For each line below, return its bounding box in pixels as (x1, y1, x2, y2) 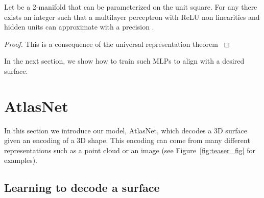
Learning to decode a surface (4, 180, 160, 195)
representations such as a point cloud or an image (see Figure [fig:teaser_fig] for (4, 145, 256, 155)
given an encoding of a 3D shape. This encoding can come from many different (4, 135, 250, 146)
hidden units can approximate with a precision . (4, 21, 154, 32)
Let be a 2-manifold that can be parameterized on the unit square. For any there (4, 2, 257, 12)
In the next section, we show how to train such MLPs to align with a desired (4, 55, 245, 66)
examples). (4, 155, 38, 165)
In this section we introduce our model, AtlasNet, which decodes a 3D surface (4, 125, 247, 135)
